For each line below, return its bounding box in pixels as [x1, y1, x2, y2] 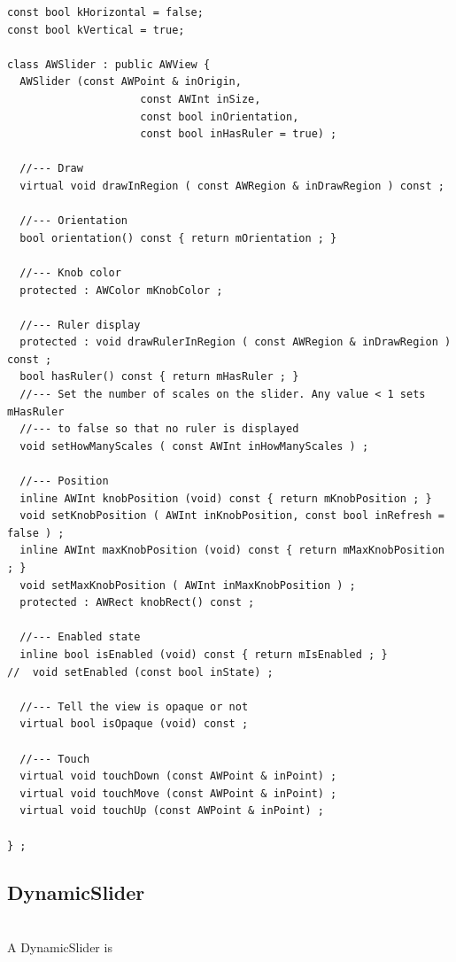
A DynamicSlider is [7, 937, 112, 956]
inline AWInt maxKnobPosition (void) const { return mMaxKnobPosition [19, 544, 444, 557]
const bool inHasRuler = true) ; [140, 128, 337, 141]
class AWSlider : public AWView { [7, 58, 211, 71]
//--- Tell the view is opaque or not [19, 700, 249, 713]
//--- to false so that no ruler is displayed [19, 423, 299, 436]
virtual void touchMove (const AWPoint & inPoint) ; [19, 787, 337, 800]
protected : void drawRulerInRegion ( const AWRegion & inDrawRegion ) [19, 336, 452, 349]
